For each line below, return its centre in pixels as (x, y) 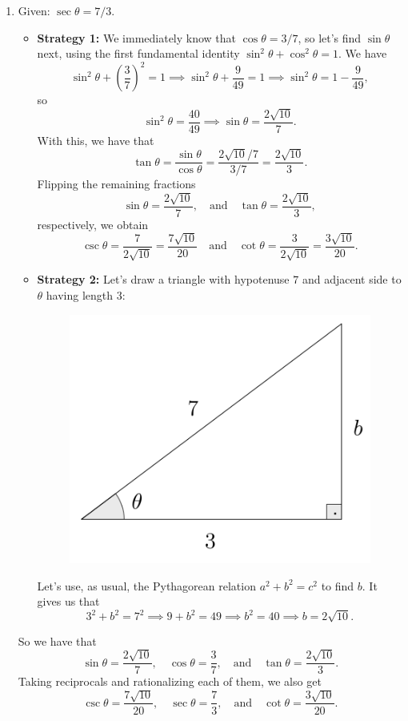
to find (338, 585)
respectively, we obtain (93, 224)
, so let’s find (330, 37)
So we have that (57, 640)
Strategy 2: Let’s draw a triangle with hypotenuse (163, 279)
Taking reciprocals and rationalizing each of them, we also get (170, 681)
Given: (34, 10)
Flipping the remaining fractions (116, 184)
